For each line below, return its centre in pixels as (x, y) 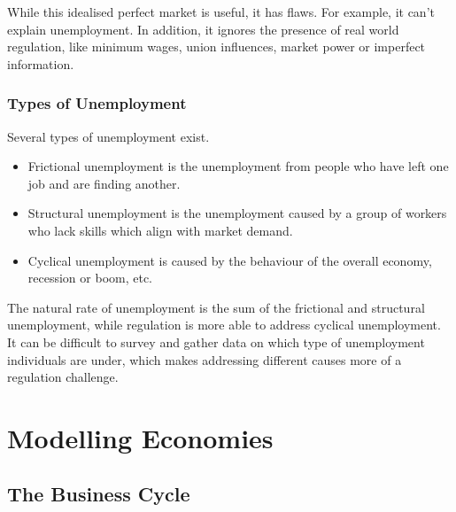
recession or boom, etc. (90, 278)
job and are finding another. (104, 183)
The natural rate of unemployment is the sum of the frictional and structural (216, 307)
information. (41, 63)
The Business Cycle (99, 494)
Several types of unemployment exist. (108, 136)
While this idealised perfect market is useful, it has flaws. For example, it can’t (221, 12)
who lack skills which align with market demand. (160, 230)
